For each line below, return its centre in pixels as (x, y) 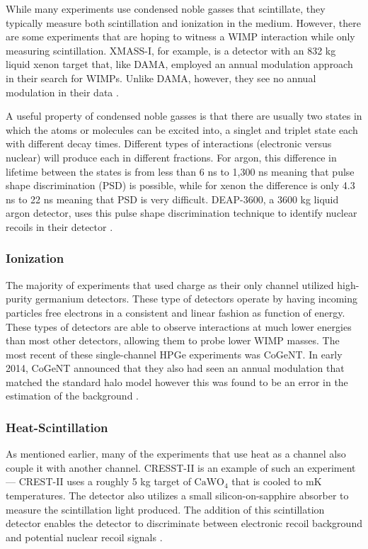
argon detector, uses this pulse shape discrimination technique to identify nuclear (182, 213)
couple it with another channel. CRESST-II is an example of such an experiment (181, 467)
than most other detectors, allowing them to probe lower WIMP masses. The (173, 340)
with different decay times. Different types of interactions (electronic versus (169, 143)
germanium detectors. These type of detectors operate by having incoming (197, 299)
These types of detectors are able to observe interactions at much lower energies (179, 326)
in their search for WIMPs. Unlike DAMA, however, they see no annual (161, 78)
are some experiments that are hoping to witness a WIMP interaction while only (180, 36)
